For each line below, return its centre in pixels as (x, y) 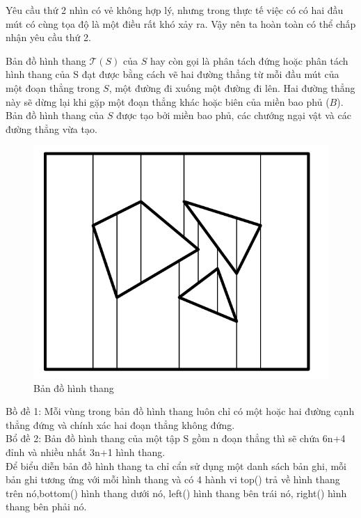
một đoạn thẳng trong (53, 87)
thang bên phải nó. (46, 507)
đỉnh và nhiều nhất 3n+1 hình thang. (86, 452)
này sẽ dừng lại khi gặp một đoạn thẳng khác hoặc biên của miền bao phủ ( (168, 101)
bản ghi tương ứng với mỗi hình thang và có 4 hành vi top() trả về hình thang (173, 479)
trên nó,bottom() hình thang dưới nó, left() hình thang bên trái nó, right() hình (176, 493)
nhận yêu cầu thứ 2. (48, 37)
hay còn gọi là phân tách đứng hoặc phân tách (249, 60)
